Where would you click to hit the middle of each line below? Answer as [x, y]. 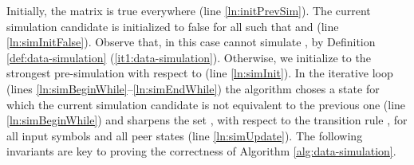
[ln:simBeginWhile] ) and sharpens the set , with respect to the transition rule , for [207, 120]
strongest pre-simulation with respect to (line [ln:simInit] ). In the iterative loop [200, 73]
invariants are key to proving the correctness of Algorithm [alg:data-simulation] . [201, 151]
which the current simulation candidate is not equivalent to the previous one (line [206, 104]
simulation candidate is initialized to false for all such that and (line [173, 26]
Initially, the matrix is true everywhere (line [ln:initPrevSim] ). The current [189, 10]
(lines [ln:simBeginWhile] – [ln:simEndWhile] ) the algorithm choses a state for [193, 88]
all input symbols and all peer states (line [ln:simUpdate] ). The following [185, 135]
